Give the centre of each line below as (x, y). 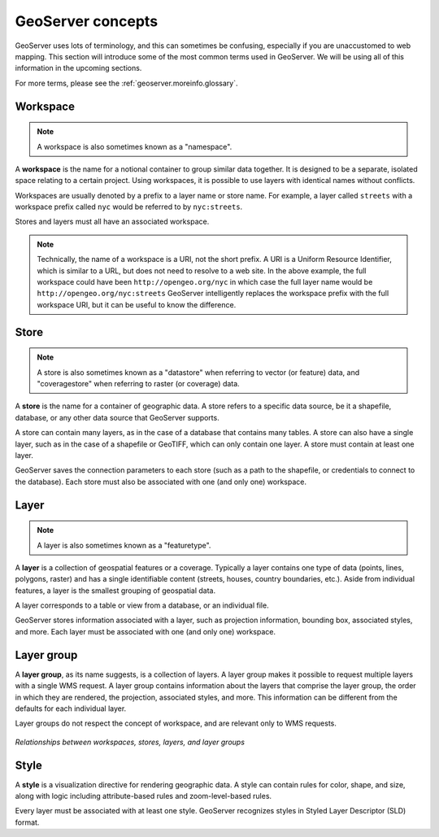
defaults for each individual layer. (71, 708)
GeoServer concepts (87, 21)
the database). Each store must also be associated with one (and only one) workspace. (161, 482)
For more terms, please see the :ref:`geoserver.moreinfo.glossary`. (127, 83)
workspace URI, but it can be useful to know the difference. (137, 304)
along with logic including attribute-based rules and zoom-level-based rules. (143, 796)
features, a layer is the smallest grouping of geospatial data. (115, 591)
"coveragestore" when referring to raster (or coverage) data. (138, 384)
